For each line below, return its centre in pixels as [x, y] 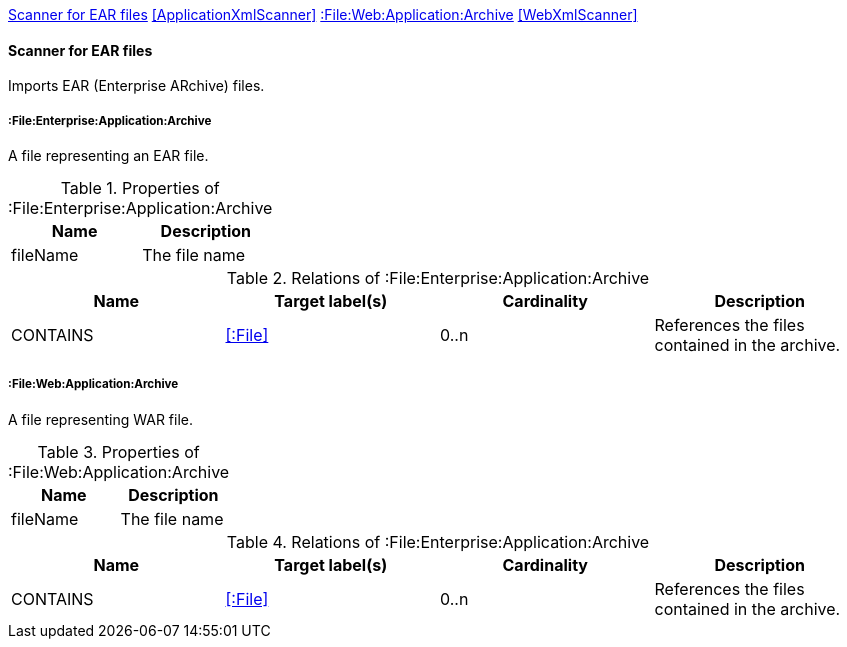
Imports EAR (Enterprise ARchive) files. [136, 86]
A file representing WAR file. [100, 419]
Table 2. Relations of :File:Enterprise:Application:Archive [438, 278]
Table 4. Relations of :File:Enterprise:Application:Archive [438, 541]
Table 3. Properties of [118, 451]
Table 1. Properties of [140, 188]
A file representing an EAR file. [108, 155]
